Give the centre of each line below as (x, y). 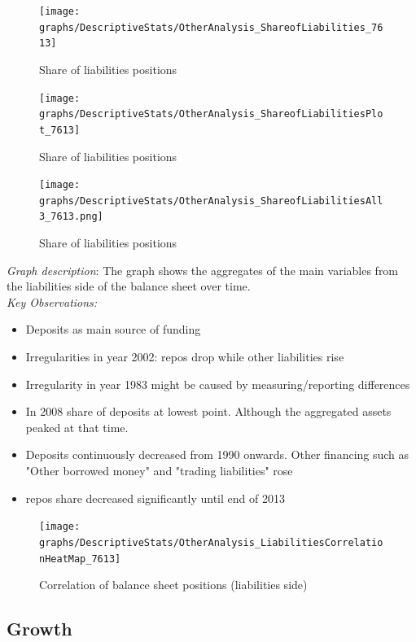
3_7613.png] (71, 217)
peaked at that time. (77, 427)
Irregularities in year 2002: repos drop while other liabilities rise (185, 357)
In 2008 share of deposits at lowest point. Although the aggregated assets (208, 411)
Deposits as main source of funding (113, 329)
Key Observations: (52, 301)
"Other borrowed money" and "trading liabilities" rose (159, 471)
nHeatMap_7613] (80, 559)
